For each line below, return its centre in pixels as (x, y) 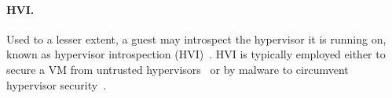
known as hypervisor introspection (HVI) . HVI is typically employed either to (196, 54)
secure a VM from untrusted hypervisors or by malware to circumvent (178, 69)
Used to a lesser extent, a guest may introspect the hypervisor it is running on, (196, 38)
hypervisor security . (57, 84)
